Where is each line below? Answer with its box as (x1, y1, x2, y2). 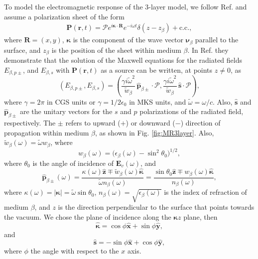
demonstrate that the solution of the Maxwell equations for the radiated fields (4, 55, 243, 65)
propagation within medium (4, 127, 89, 137)
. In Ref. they (187, 44, 229, 55)
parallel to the (195, 34, 239, 45)
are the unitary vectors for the (20, 106, 113, 117)
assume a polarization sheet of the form (4, 11, 125, 21)
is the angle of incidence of (32, 157, 114, 168)
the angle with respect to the (30, 246, 119, 256)
